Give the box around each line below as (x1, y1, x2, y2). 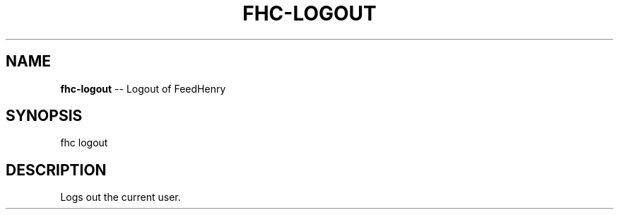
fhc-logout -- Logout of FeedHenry (60, 82, 226, 95)
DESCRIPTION (6, 161, 107, 179)
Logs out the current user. (60, 191, 181, 204)
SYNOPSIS (6, 107, 83, 125)
